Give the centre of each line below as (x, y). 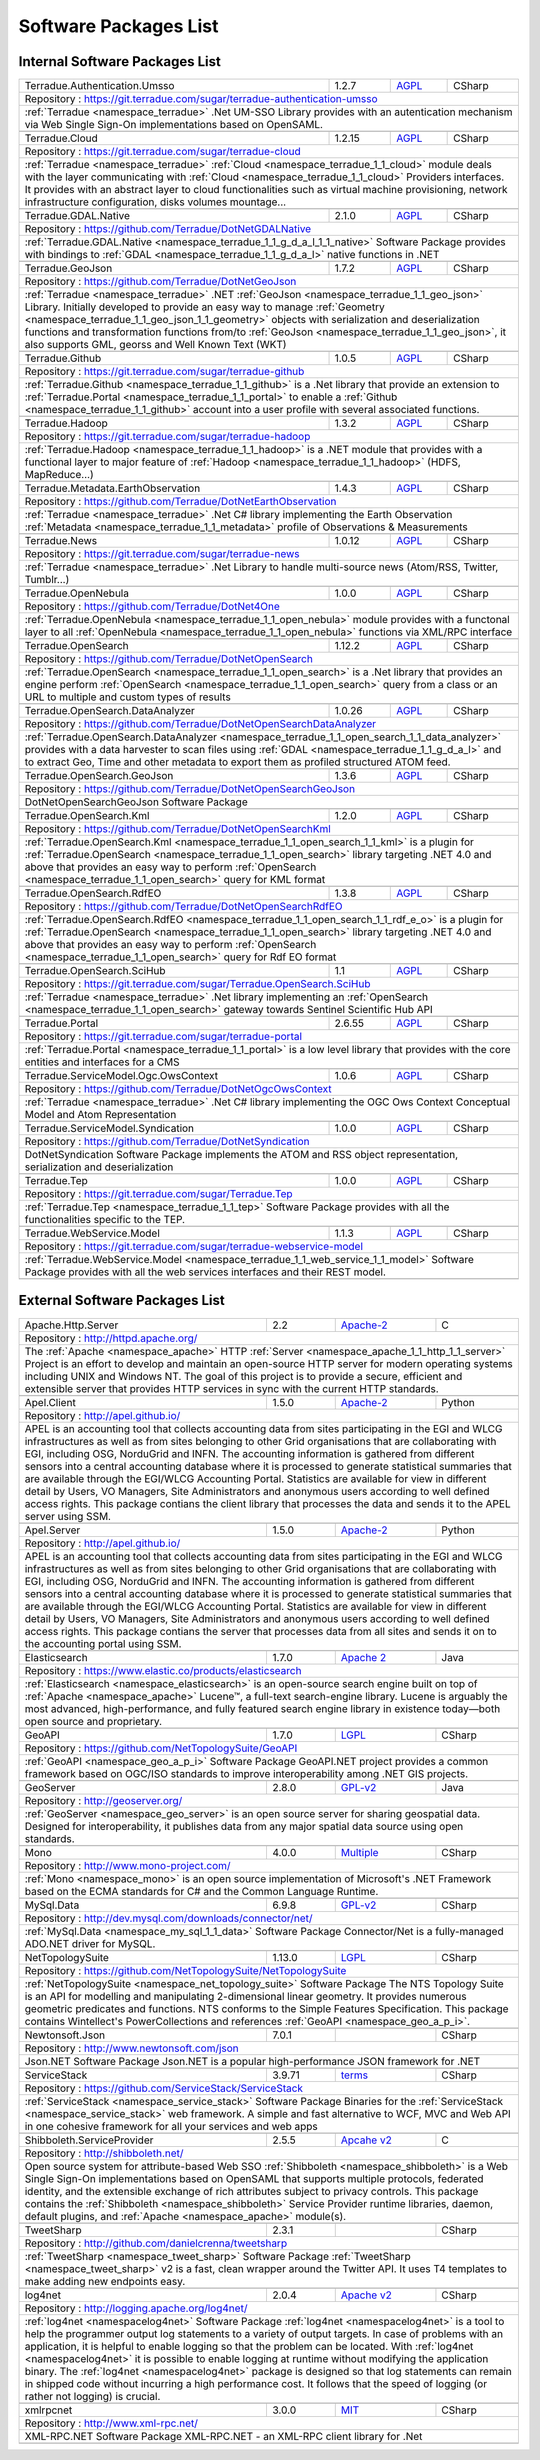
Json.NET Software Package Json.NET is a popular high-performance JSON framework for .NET (252, 2061)
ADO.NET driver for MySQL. (90, 1943)
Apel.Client (50, 1402)
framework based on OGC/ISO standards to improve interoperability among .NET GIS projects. (246, 1773)
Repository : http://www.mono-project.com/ (127, 1865)
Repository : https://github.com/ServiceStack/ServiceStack (164, 2088)
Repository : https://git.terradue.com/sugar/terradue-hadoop (167, 437)
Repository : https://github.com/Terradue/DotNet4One (152, 607)
